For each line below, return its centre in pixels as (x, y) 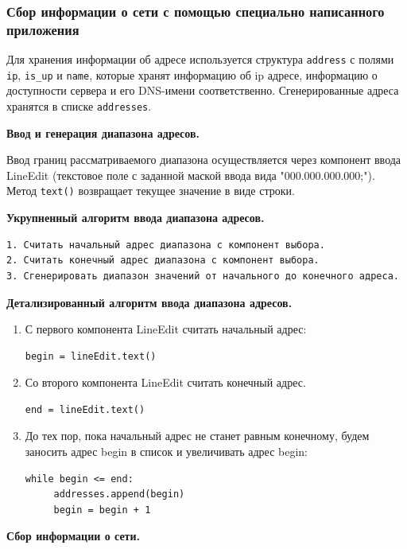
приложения (43, 29)
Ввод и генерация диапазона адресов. (103, 132)
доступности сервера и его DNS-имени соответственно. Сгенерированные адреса (203, 90)
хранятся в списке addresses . (79, 106)
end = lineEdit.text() (85, 409)
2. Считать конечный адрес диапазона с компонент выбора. (163, 261)
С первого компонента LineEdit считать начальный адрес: (166, 329)
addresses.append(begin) (119, 494)
